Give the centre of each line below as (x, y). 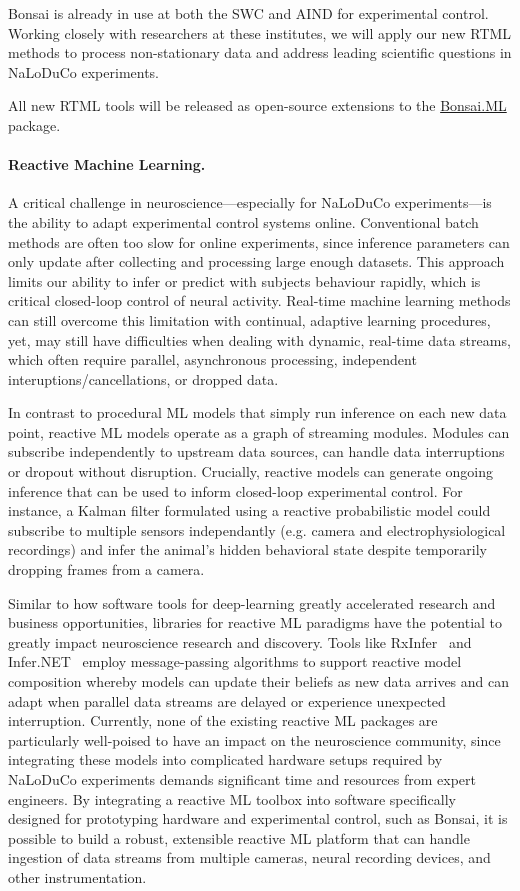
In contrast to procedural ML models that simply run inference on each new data (257, 412)
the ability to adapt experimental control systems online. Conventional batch (243, 221)
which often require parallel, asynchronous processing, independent (212, 359)
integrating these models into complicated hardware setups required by (225, 759)
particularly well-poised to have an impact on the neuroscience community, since (254, 739)
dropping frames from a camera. (106, 569)
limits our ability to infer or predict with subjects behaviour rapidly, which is (244, 280)
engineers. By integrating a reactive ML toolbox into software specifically (232, 798)
